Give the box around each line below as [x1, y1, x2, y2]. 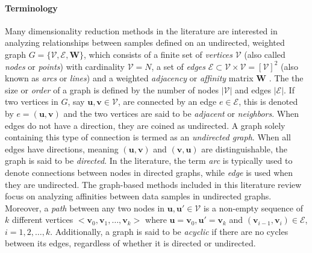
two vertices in [5, 95, 58, 108]
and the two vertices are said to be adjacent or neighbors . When [63, 107, 299, 119]
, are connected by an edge [117, 95, 217, 108]
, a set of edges [151, 60, 206, 72]
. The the [269, 72, 304, 84]
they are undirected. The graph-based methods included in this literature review [5, 178, 302, 190]
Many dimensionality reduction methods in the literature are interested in [5, 24, 278, 37]
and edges [235, 83, 272, 96]
